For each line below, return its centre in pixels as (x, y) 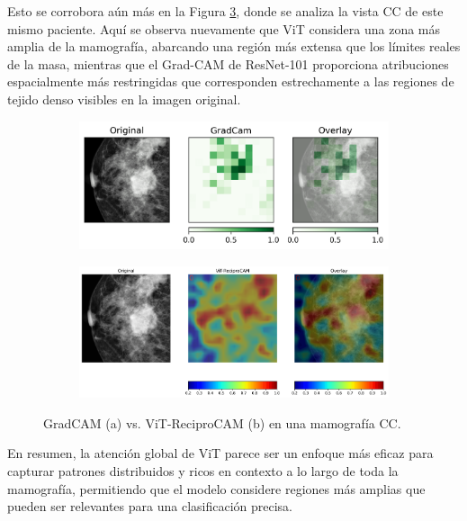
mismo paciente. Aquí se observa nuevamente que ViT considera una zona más (224, 28)
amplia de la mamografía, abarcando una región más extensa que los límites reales (234, 46)
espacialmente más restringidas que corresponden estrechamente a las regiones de (231, 81)
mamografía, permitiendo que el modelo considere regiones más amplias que (216, 488)
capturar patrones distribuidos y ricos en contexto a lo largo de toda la (203, 470)
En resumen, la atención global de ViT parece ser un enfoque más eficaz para (220, 453)
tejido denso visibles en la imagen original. (124, 99)
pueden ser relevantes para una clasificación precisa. (150, 506)
